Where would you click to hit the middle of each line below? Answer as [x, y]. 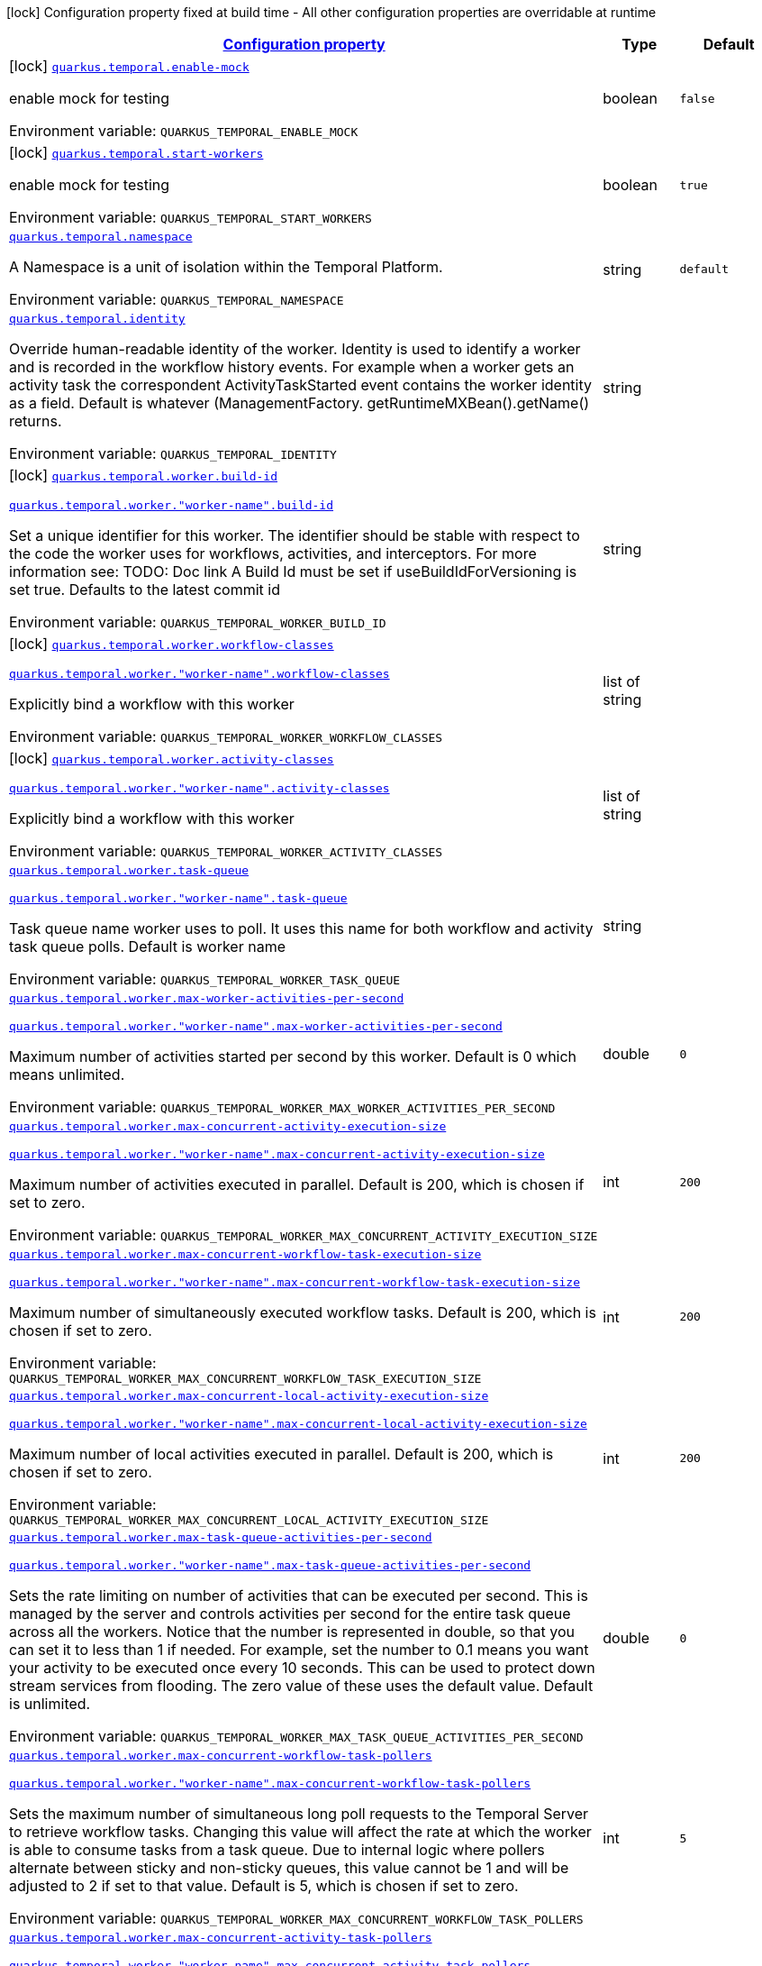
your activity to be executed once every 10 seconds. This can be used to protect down [302, 1668]
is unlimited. [50, 1704]
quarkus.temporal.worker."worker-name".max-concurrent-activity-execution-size [277, 1154]
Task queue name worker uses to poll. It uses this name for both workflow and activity [301, 928]
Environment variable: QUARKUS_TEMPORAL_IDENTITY [173, 453]
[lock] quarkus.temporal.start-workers [136, 152]
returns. [36, 421]
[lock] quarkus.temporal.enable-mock [129, 66]
